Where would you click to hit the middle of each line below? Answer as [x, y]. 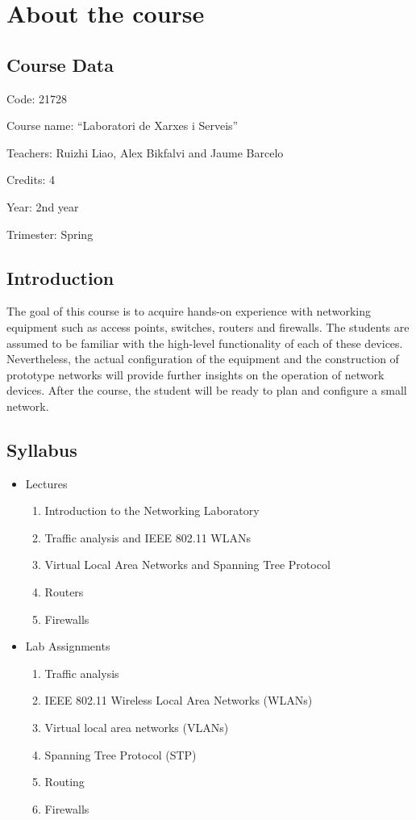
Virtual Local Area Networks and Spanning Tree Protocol [187, 565]
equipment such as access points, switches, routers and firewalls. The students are [208, 326]
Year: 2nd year [43, 206]
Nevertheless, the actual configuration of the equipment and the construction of [203, 359]
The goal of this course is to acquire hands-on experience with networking [189, 311]
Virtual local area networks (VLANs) [137, 728]
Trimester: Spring [50, 234]
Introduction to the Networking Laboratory [152, 510]
